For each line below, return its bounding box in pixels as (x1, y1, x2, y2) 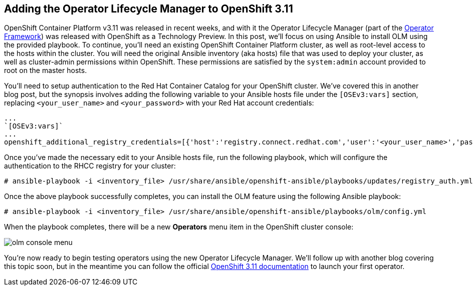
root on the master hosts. (4, 66, 87, 75)
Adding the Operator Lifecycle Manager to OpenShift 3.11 (4, 2, 293, 15)
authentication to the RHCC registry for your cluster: (4, 161, 176, 170)
